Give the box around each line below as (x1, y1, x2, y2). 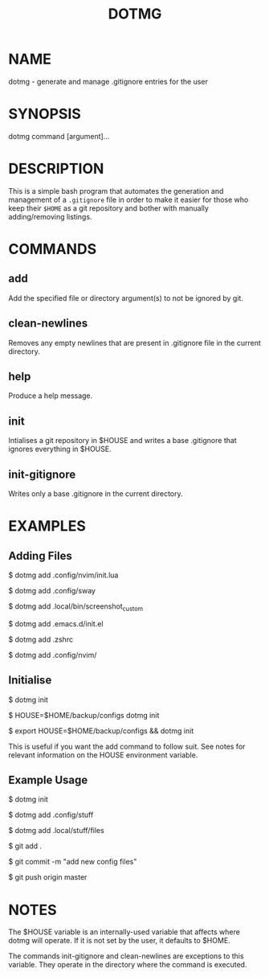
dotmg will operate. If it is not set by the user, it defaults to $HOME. (8, 936, 230, 946)
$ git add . (8, 841, 43, 851)
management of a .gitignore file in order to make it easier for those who (8, 195, 249, 204)
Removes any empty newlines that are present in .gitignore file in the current (8, 338, 261, 347)
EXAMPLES (8, 517, 86, 536)
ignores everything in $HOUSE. (8, 444, 112, 454)
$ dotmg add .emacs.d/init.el (8, 618, 104, 628)
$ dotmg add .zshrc (8, 634, 74, 644)
